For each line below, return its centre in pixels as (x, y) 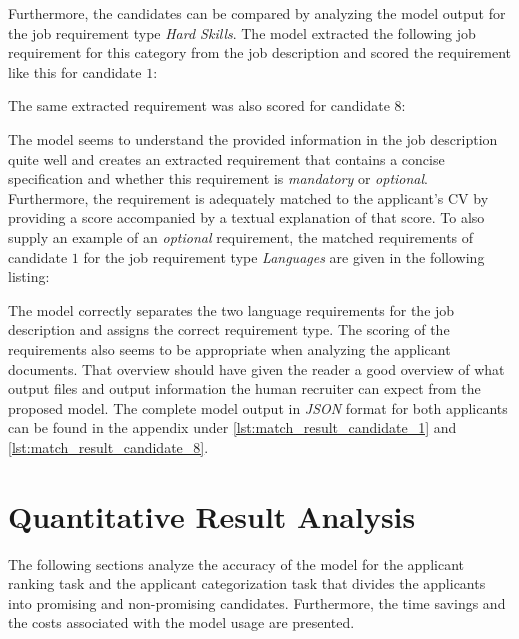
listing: (29, 276)
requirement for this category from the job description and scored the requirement (260, 52)
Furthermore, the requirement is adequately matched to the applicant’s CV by (248, 197)
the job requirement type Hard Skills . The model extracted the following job (242, 32)
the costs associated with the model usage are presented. (181, 622)
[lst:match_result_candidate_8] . (108, 446)
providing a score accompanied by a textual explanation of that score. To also (246, 217)
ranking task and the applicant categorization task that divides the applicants (247, 583)
